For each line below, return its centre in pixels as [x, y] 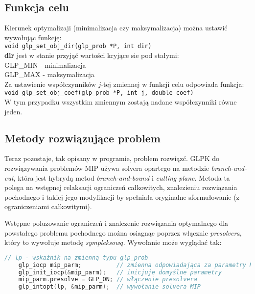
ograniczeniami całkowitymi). [48, 206]
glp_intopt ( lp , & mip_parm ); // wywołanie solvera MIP [109, 287]
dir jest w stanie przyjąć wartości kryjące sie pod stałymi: [92, 55]
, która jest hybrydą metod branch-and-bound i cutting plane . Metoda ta [122, 177]
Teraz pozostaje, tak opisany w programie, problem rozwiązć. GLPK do [112, 158]
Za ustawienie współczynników [50, 84]
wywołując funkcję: [33, 37]
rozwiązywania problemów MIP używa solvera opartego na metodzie [107, 168]
